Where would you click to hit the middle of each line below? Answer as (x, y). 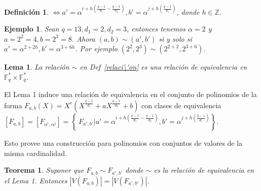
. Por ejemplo (96, 49)
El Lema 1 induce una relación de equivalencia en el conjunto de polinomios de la (130, 94)
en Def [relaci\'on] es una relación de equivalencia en (163, 67)
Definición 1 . (27, 11)
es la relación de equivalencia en (204, 170)
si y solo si (175, 38)
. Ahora (83, 38)
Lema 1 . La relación (37, 67)
